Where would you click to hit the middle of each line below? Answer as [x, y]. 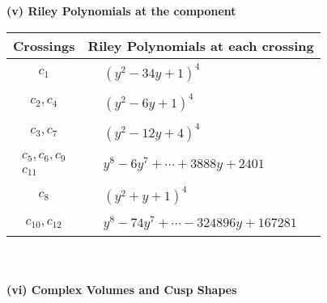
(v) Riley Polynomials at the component [121, 11]
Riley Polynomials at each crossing [201, 45]
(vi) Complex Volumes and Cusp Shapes [122, 289]
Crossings [44, 45]
